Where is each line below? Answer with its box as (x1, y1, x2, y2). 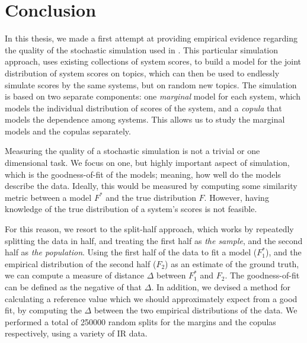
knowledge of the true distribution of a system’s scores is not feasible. (5, 203, 257, 215)
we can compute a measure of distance (5, 269, 145, 281)
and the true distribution (105, 191, 196, 203)
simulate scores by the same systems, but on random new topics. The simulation (5, 78, 297, 91)
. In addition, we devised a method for (151, 281, 291, 293)
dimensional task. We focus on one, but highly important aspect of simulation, (5, 156, 290, 169)
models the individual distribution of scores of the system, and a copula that (5, 101, 282, 114)
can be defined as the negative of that (5, 281, 142, 293)
